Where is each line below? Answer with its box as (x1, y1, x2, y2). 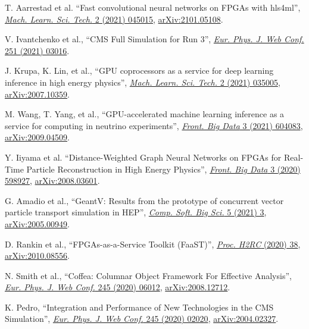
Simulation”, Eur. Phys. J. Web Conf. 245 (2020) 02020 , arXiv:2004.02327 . (5, 312, 279, 325)
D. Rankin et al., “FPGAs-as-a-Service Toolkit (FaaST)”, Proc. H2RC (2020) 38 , (5, 237, 301, 250)
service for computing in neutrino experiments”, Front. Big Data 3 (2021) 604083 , (5, 119, 303, 131)
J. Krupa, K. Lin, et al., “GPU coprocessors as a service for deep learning (5, 64, 274, 77)
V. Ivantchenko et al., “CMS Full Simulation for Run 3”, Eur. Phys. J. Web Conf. (5, 33, 304, 45)
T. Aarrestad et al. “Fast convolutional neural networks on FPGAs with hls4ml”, (5, 1, 301, 13)
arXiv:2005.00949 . (5, 217, 70, 230)
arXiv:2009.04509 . (5, 131, 70, 143)
